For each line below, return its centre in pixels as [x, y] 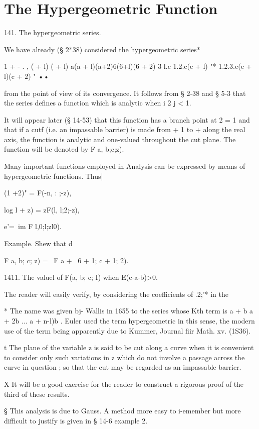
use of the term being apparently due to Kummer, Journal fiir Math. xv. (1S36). [127, 330]
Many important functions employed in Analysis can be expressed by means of [125, 166]
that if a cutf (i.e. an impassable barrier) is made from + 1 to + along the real [125, 129]
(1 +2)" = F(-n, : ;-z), [38, 193]
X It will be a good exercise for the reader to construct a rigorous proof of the [124, 384]
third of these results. [37, 394]
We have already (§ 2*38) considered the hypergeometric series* [102, 49]
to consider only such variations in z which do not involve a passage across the [124, 357]
